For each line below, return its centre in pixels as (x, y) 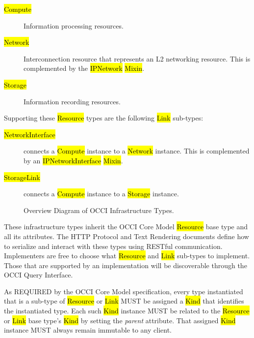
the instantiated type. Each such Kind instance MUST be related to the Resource (127, 311)
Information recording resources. (72, 101)
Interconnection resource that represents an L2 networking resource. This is (137, 58)
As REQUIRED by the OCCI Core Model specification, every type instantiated (124, 291)
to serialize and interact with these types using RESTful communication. (113, 246)
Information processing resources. (74, 25)
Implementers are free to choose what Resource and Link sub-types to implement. (127, 256)
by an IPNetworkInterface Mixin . (73, 160)
